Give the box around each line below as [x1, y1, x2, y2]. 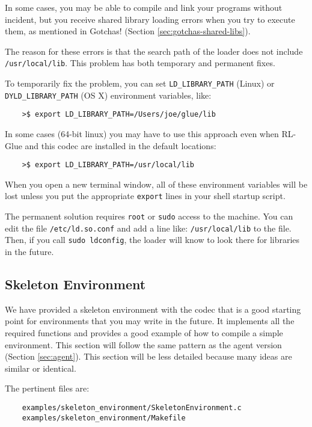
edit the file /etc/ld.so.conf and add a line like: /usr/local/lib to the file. [5, 221, 292, 234]
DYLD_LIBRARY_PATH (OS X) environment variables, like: [5, 88, 212, 101]
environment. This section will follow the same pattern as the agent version [5, 338, 282, 351]
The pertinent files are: [5, 382, 90, 395]
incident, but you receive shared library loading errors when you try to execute [5, 13, 295, 25]
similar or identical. [5, 361, 76, 374]
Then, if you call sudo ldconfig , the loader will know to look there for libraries [5, 233, 300, 246]
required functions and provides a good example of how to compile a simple [5, 327, 283, 339]
